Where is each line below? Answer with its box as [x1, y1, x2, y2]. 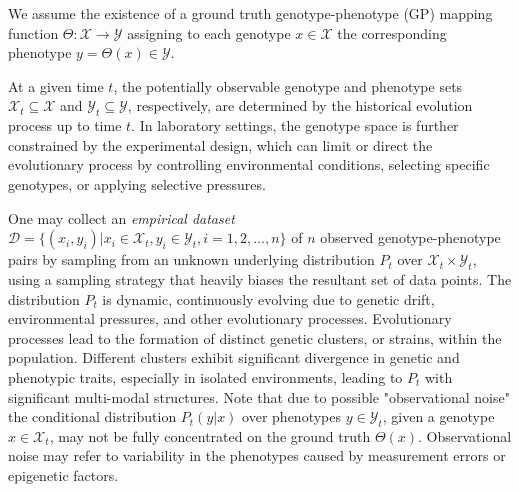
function [8, 22, 59, 43]
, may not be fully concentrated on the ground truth [49, 425, 371, 446]
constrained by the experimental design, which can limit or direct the [8, 134, 433, 155]
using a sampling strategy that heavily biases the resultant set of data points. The [8, 268, 512, 289]
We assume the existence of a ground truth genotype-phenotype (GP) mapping [8, 3, 493, 23]
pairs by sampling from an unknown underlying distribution [8, 249, 375, 270]
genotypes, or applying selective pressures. [8, 173, 266, 194]
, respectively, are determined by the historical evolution [127, 95, 473, 116]
